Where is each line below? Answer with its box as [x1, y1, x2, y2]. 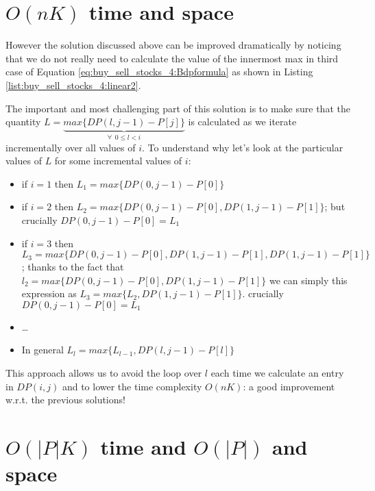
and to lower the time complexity [62, 379, 202, 393]
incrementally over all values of [5, 140, 136, 154]
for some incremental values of [54, 153, 182, 168]
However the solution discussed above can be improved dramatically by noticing [5, 38, 341, 52]
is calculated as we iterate [188, 114, 297, 129]
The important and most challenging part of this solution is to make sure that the [5, 101, 350, 115]
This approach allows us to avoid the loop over [5, 366, 202, 380]
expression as [21, 286, 77, 301]
